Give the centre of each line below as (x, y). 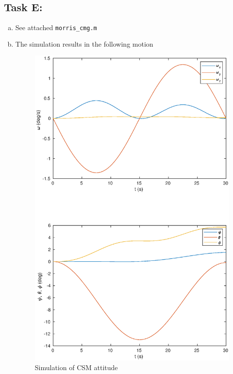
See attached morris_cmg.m (56, 27)
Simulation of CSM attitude (76, 367)
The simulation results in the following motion (84, 43)
